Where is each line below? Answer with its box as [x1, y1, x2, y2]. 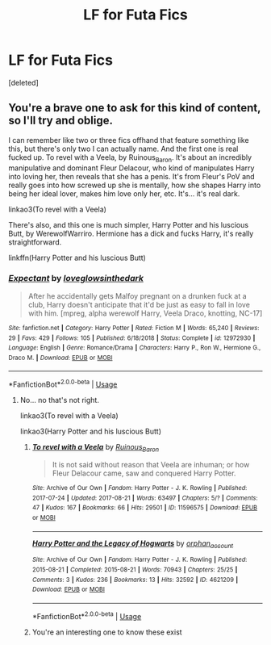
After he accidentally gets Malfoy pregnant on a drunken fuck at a [27, 291, 248, 300]
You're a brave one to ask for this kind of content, [8, 101, 261, 115]
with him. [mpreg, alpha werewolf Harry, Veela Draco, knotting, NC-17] [27, 308, 263, 318]
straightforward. [8, 237, 62, 247]
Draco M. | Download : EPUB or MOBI [8, 354, 113, 362]
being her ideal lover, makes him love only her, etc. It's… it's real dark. [8, 188, 240, 199]
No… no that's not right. [19, 396, 99, 405]
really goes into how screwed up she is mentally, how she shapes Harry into [8, 180, 261, 190]
